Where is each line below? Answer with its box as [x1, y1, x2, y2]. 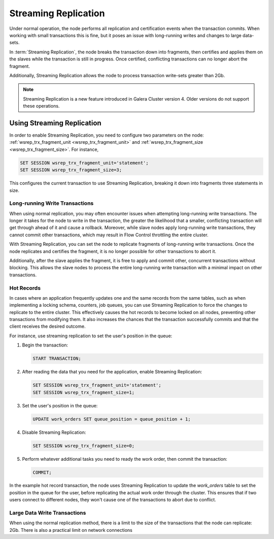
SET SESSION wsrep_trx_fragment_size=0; [32, 442, 134, 449]
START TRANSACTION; [32, 356, 81, 362]
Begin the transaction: [22, 342, 68, 348]
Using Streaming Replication [9, 118, 101, 127]
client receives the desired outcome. [9, 323, 86, 330]
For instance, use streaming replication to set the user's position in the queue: [9, 333, 173, 339]
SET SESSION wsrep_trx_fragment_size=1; [32, 389, 134, 395]
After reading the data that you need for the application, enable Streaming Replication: [22, 369, 202, 375]
